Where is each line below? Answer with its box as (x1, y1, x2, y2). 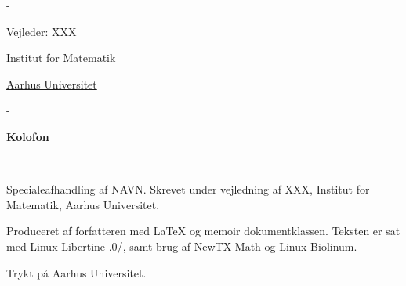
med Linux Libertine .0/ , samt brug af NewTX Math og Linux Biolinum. (6, 237, 357, 254)
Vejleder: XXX (6, 23, 77, 39)
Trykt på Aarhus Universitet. (6, 264, 147, 281)
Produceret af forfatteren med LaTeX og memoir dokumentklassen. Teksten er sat (6, 223, 401, 239)
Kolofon (6, 128, 49, 144)
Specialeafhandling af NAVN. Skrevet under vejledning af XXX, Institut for (6, 181, 370, 197)
